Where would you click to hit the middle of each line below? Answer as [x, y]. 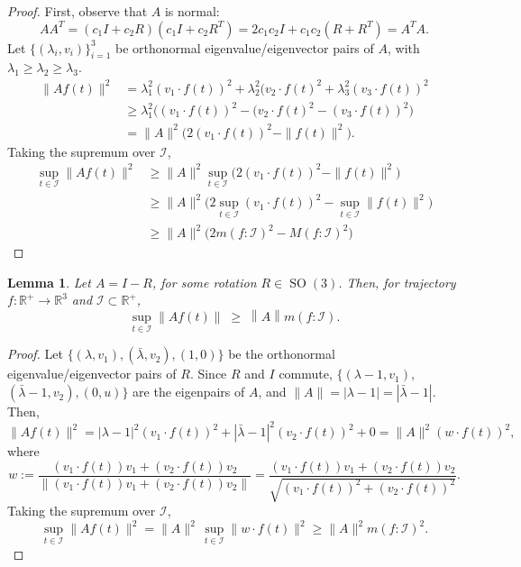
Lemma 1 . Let [49, 282]
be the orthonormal [282, 354]
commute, [306, 374]
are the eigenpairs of [189, 392]
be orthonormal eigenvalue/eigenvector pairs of [244, 47]
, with [404, 47]
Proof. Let [35, 354]
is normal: [192, 11]
